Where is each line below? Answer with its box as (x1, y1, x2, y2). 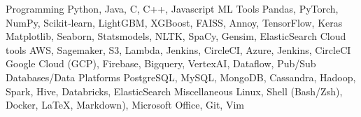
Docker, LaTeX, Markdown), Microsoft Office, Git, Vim (6, 97, 244, 112)
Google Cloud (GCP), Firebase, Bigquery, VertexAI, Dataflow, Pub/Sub (6, 56, 316, 71)
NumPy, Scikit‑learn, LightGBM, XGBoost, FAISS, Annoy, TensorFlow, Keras (6, 15, 343, 29)
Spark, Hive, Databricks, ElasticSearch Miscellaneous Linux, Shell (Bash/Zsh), (6, 83, 343, 98)
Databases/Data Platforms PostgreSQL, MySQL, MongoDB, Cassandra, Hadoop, (6, 69, 356, 84)
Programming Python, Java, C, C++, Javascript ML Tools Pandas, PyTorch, (6, 1, 339, 15)
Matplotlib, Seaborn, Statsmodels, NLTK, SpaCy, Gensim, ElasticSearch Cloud (6, 29, 346, 43)
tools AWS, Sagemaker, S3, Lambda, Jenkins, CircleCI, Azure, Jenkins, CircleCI (6, 42, 351, 57)
